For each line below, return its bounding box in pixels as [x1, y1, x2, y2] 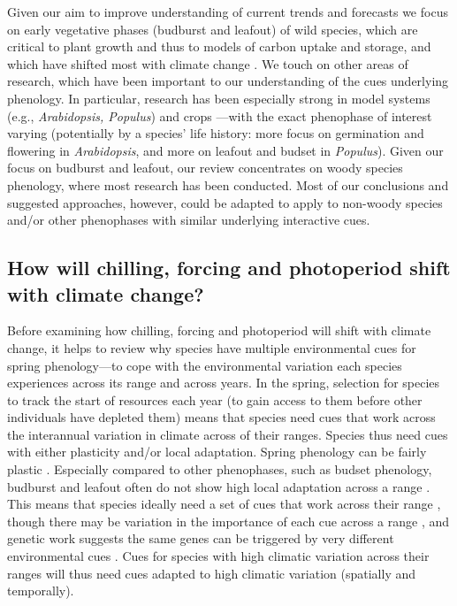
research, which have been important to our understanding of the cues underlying [7, 72, 449, 90]
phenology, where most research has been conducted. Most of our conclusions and [7, 175, 449, 194]
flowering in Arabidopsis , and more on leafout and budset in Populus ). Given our [7, 141, 444, 159]
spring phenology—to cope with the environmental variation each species [7, 356, 402, 374]
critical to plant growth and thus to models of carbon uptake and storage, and [7, 37, 431, 56]
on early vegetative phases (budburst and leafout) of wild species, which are [7, 19, 418, 38]
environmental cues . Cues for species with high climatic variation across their [7, 547, 430, 565]
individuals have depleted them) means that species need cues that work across [7, 408, 436, 426]
